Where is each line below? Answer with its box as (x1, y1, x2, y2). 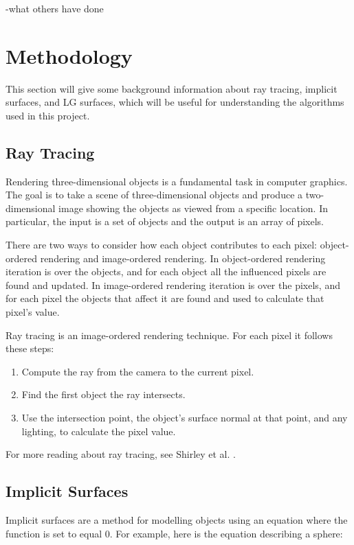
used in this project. (5, 108, 90, 122)
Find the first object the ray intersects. (21, 387, 186, 402)
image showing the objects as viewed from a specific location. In (58, 200, 328, 215)
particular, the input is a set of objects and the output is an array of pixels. (5, 214, 324, 229)
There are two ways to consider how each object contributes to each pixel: (5, 237, 317, 252)
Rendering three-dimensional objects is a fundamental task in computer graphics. (5, 174, 348, 188)
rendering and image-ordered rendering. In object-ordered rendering (40, 251, 326, 265)
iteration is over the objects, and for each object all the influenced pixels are (5, 264, 327, 279)
